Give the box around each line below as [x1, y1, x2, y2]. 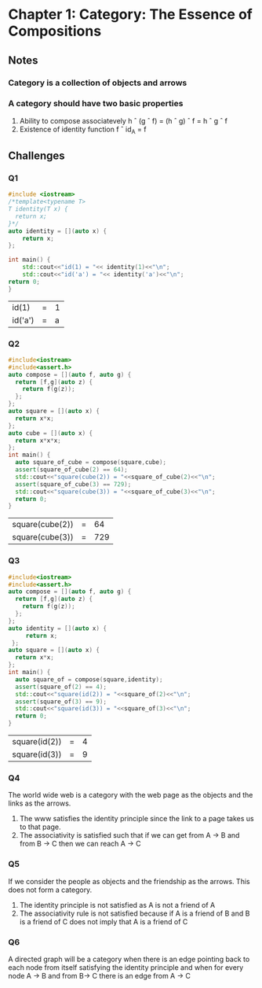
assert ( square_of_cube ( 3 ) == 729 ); [15, 480, 132, 488]
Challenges [8, 149, 65, 162]
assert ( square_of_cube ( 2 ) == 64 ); [15, 466, 128, 474]
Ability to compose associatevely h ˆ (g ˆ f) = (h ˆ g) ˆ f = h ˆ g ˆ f [19, 116, 228, 125]
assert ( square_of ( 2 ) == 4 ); [15, 683, 107, 691]
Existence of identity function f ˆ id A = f [19, 124, 147, 135]
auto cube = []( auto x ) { [8, 429, 93, 437]
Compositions [8, 22, 102, 40]
